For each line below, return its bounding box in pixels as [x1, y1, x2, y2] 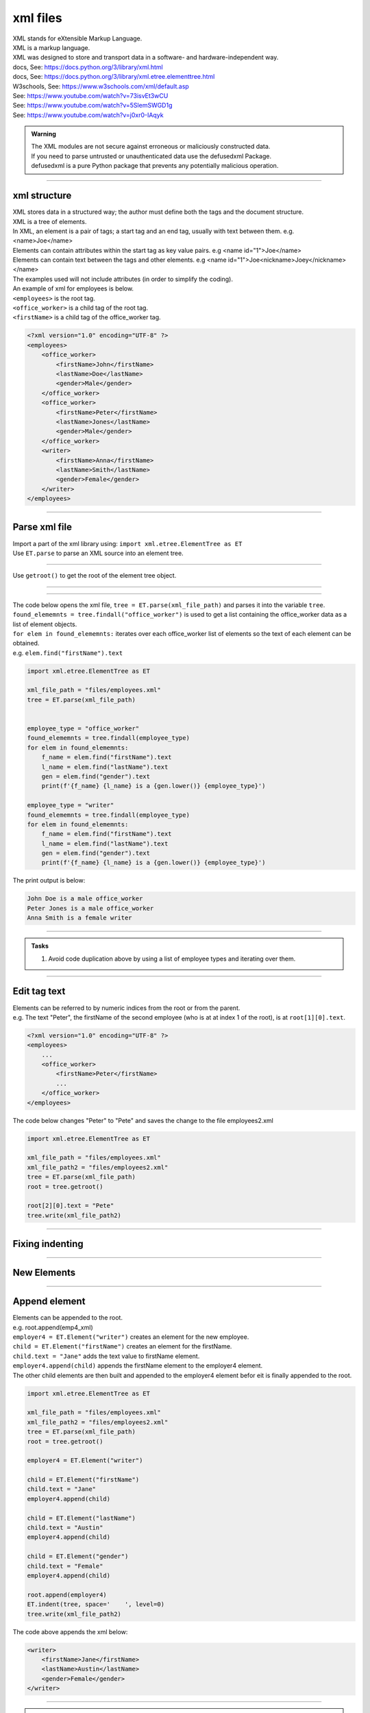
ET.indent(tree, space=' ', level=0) [27, 1601, 164, 1608]
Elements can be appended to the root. [12, 1314, 123, 1322]
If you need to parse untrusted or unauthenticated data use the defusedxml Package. [31, 151, 272, 160]
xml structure [12, 190, 72, 201]
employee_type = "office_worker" [27, 725, 140, 732]
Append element [12, 1296, 86, 1307]
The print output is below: [12, 876, 86, 885]
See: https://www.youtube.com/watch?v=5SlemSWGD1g [12, 101, 173, 110]
